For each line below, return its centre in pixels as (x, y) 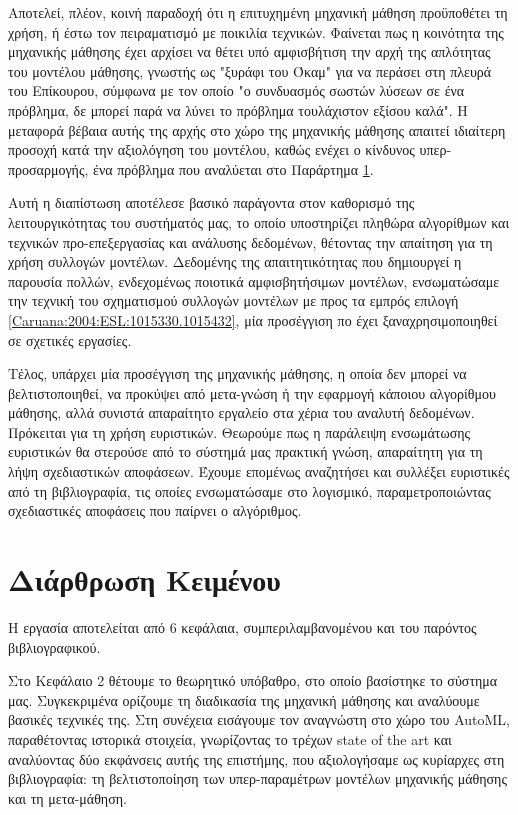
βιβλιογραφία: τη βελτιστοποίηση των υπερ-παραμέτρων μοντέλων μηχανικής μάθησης (257, 778)
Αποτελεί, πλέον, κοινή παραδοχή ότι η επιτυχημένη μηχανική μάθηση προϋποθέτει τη (258, 12)
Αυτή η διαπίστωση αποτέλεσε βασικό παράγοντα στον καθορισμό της (211, 202)
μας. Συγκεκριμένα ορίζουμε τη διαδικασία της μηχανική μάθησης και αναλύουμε (244, 699)
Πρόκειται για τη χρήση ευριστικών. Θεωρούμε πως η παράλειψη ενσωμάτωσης (239, 431)
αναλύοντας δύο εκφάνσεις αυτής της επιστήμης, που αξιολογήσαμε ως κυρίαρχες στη (256, 758)
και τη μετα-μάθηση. (67, 797)
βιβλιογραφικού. (54, 646)
